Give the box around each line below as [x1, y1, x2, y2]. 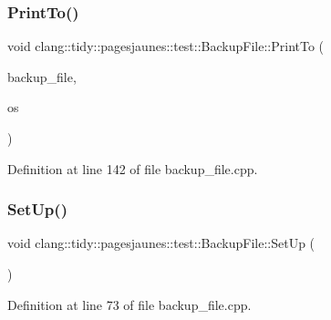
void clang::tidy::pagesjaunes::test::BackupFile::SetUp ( [7, 233, 315, 253]
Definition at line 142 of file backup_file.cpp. [7, 159, 258, 178]
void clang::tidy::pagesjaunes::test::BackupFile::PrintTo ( [7, 36, 325, 56]
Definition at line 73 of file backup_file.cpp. [7, 294, 252, 314]
